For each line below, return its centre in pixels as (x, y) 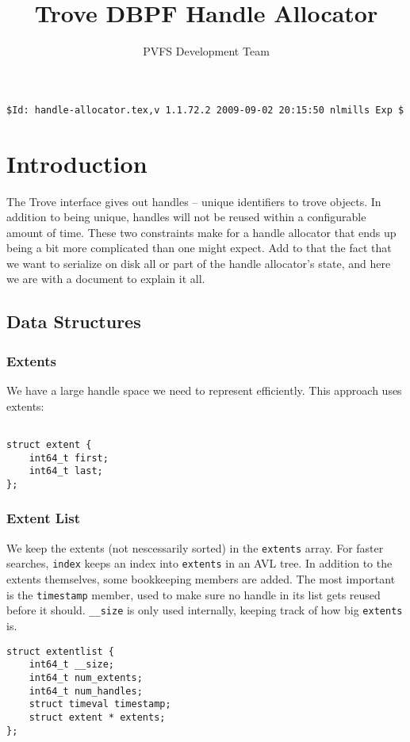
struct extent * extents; (97, 717)
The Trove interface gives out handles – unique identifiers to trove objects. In (194, 201)
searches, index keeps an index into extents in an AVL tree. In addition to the (199, 563)
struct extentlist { (61, 651)
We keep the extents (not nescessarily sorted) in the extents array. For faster (195, 547)
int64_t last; (66, 471)
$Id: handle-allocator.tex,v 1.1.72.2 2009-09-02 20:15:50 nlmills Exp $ (205, 110)
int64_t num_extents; (86, 677)
